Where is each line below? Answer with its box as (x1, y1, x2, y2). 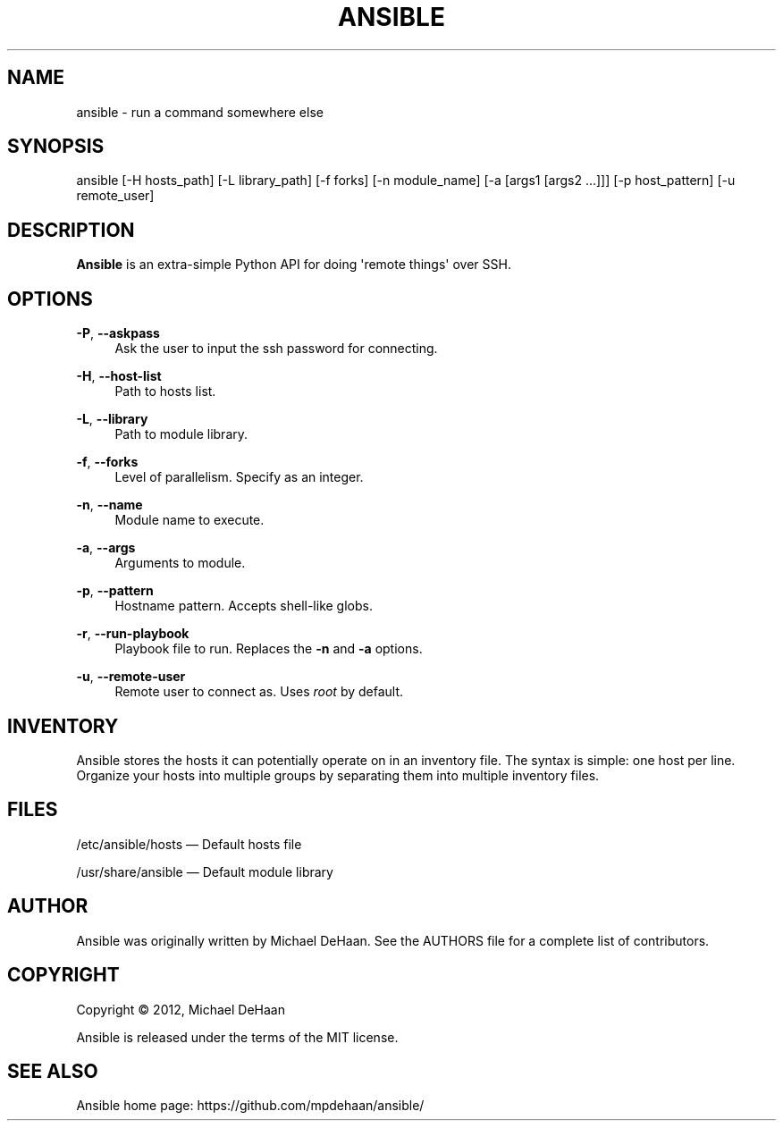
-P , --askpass (76, 325, 160, 341)
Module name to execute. (114, 512, 265, 528)
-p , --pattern (76, 583, 154, 599)
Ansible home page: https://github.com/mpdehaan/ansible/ (76, 1098, 425, 1114)
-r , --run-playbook (76, 626, 189, 642)
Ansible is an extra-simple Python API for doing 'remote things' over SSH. (76, 257, 511, 273)
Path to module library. (114, 426, 248, 442)
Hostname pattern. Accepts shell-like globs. (114, 598, 373, 614)
